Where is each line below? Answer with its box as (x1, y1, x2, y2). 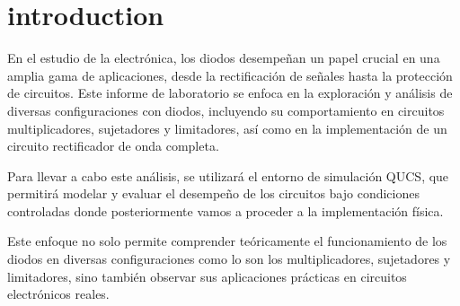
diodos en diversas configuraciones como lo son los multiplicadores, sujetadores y (7, 249, 451, 268)
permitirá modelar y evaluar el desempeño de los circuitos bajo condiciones (7, 184, 420, 203)
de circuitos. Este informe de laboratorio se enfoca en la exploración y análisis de (7, 83, 453, 102)
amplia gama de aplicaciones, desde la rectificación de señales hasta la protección (7, 66, 453, 84)
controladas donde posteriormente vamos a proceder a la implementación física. (7, 201, 444, 220)
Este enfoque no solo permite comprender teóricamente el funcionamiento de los (7, 232, 447, 250)
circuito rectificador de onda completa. (7, 136, 219, 155)
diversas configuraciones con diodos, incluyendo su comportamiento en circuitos (7, 101, 445, 119)
